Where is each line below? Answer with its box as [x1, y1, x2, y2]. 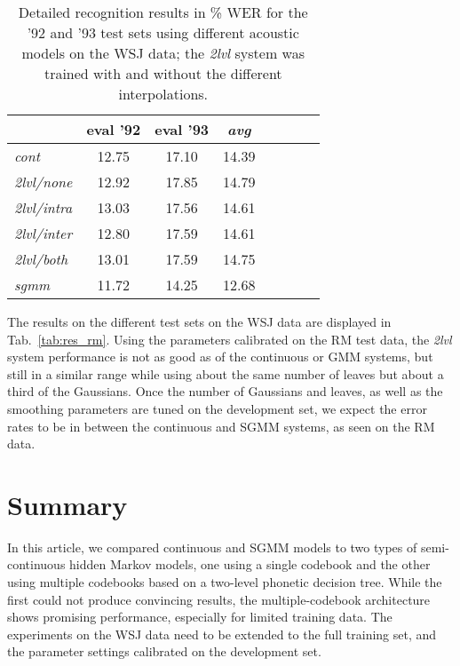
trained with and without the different [44, 63, 282, 83]
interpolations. [118, 83, 209, 104]
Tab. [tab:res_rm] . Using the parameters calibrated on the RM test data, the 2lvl [7, 329, 452, 348]
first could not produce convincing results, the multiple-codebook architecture [7, 590, 431, 608]
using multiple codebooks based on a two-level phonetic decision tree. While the [7, 573, 442, 591]
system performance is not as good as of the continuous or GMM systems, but [7, 347, 433, 366]
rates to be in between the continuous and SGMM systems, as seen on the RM [7, 416, 435, 435]
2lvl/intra [14, 197, 73, 218]
